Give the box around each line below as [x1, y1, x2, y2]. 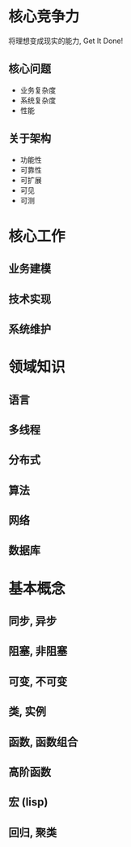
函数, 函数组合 [8, 735, 78, 749]
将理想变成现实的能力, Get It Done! [8, 36, 124, 46]
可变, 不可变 [8, 675, 68, 688]
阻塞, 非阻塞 [8, 644, 68, 658]
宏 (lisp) [8, 795, 49, 810]
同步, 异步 [8, 614, 57, 628]
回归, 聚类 [8, 825, 57, 839]
